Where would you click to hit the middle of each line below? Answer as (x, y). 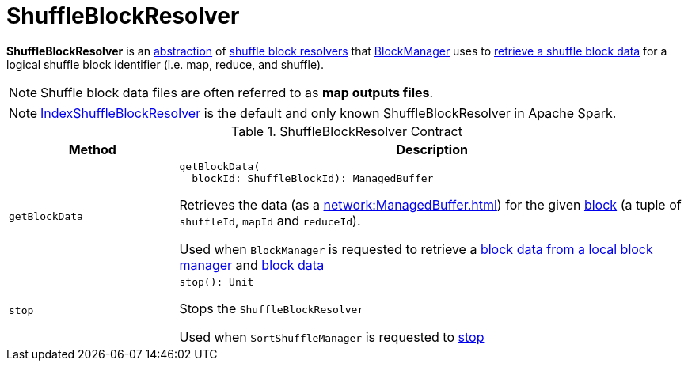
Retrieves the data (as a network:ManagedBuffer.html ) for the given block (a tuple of (430, 204)
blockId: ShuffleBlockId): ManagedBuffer (313, 178)
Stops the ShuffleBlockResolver (272, 308)
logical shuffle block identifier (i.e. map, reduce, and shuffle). (165, 64)
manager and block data (252, 265)
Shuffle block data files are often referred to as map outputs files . (237, 92)
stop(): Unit (217, 282)
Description (432, 149)
